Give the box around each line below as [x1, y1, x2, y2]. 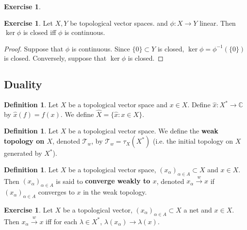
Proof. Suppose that [4, 43, 64, 53]
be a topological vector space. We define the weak [68, 125, 218, 135]
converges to [38, 187, 75, 197]
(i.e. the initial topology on [153, 136, 233, 146]
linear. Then [199, 17, 236, 28]
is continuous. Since [71, 43, 130, 53]
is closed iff [23, 27, 56, 37]
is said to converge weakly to [56, 176, 150, 186]
